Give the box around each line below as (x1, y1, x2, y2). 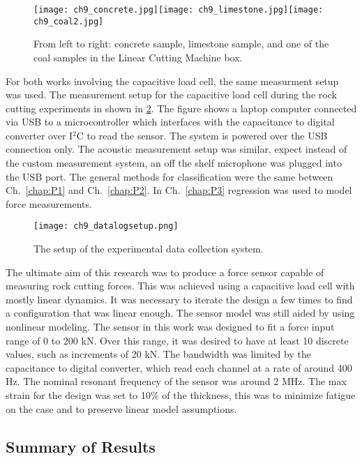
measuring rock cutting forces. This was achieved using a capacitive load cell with (6, 278, 355, 293)
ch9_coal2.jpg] (33, 16, 104, 27)
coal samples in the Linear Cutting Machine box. (33, 50, 243, 64)
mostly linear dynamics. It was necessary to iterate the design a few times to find (6, 292, 353, 306)
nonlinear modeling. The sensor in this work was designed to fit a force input (6, 319, 335, 334)
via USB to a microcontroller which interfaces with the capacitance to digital (6, 114, 335, 129)
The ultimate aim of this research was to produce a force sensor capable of (6, 264, 324, 279)
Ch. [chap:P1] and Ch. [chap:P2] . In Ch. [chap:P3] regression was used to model (6, 183, 352, 197)
